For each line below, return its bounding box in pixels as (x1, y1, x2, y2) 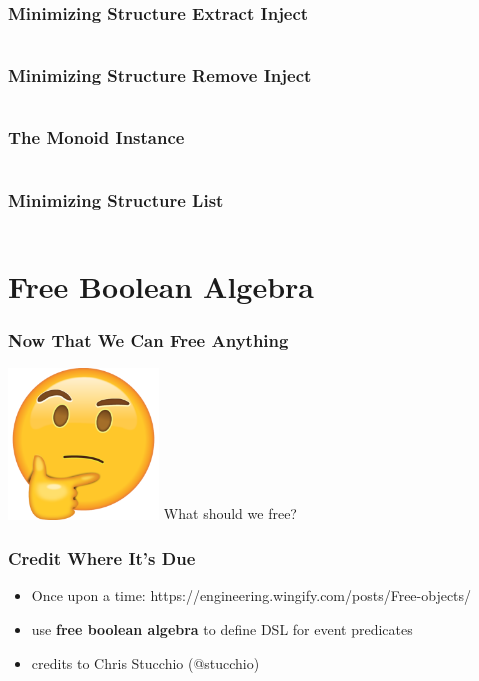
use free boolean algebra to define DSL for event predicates (31, 619, 413, 640)
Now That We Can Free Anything (8, 328, 289, 353)
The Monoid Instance (8, 125, 185, 150)
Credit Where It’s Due (8, 546, 196, 571)
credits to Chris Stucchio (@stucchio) (31, 652, 260, 673)
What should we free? (163, 503, 297, 524)
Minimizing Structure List (8, 187, 224, 212)
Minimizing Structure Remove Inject (8, 63, 312, 88)
